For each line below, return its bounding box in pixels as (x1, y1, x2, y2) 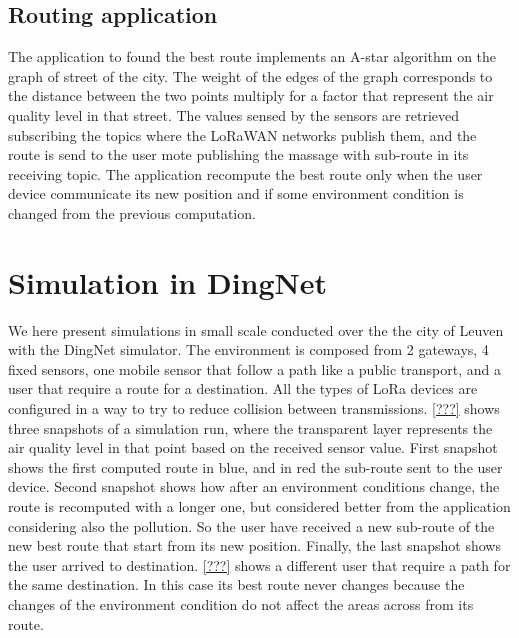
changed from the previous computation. (8, 202, 256, 223)
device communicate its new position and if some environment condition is (8, 183, 464, 204)
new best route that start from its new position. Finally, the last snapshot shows (8, 535, 501, 556)
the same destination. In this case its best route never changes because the (8, 574, 465, 595)
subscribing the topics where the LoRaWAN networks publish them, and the (8, 124, 477, 145)
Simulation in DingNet (8, 261, 328, 302)
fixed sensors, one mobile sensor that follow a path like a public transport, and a (8, 358, 501, 379)
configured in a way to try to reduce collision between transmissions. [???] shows (8, 398, 500, 419)
